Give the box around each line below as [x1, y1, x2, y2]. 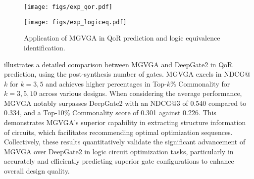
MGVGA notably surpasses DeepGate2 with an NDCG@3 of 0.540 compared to [4, 97, 247, 108]
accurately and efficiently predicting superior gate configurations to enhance [4, 156, 234, 166]
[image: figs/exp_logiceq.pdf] [24, 18, 127, 26]
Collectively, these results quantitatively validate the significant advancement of [4, 136, 246, 147]
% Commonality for [170, 78, 230, 89]
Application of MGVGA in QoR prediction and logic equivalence [24, 33, 220, 43]
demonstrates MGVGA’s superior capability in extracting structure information [4, 117, 246, 128]
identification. [24, 42, 65, 52]
